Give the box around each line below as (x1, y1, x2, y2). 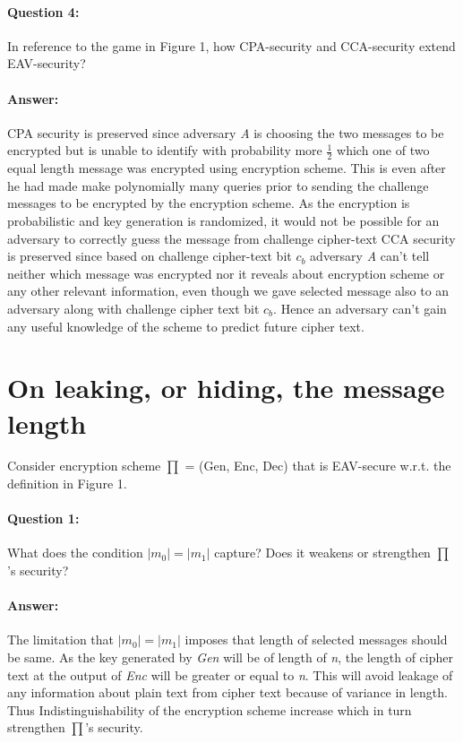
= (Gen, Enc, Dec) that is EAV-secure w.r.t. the (184, 456, 451, 475)
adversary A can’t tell (310, 246, 430, 265)
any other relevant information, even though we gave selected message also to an (7, 281, 450, 300)
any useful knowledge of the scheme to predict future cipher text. (7, 316, 364, 335)
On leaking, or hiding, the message (7, 369, 445, 406)
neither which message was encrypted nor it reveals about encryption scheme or (7, 264, 445, 282)
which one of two (337, 141, 430, 160)
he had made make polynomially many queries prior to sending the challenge (7, 176, 429, 194)
